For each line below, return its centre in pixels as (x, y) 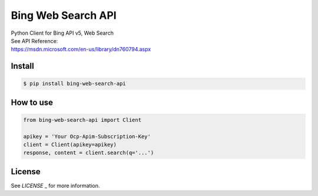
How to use (32, 102)
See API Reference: (34, 41)
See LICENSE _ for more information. (55, 185)
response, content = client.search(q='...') (89, 153)
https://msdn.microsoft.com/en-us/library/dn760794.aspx (81, 49)
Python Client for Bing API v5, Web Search (62, 33)
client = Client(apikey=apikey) (70, 145)
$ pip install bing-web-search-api (74, 84)
